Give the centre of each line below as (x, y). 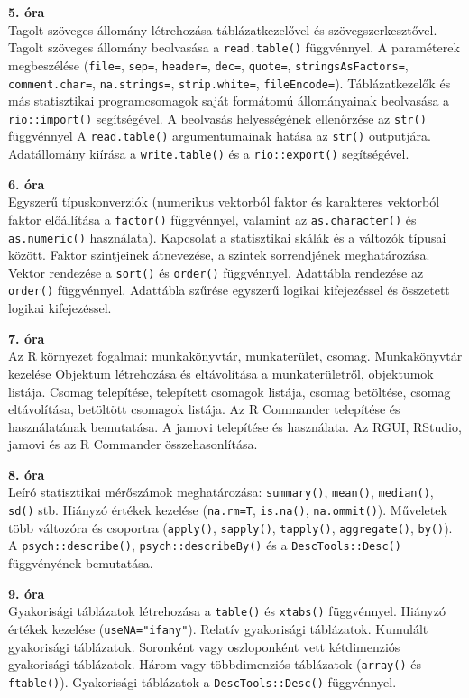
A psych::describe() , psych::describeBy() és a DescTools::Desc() (205, 545)
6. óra (27, 184)
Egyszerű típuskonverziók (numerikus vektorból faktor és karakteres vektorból (224, 202)
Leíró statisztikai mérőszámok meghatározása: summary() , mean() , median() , (221, 492)
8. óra (27, 474)
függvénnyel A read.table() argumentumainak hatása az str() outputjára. (220, 136)
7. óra (27, 338)
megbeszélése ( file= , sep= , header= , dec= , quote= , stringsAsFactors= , (208, 64)
